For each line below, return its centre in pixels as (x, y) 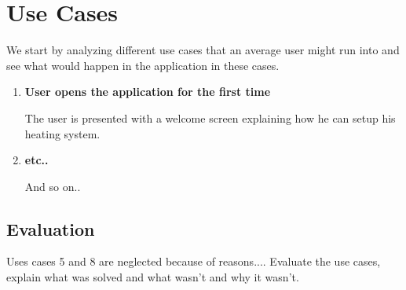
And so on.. (53, 186)
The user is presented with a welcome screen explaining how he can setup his (210, 117)
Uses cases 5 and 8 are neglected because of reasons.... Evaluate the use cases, (194, 261)
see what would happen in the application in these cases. (143, 65)
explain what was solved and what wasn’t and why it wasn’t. (153, 277)
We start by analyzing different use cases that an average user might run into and (203, 50)
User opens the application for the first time (148, 92)
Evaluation (51, 228)
